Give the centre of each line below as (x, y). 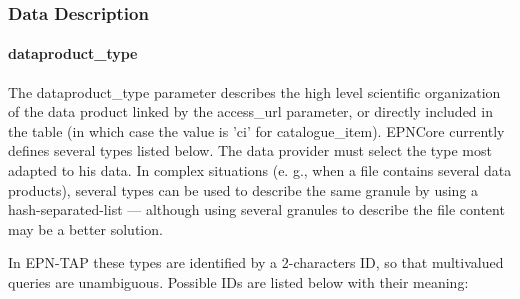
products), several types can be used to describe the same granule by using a (243, 189)
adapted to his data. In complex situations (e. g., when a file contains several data (260, 170)
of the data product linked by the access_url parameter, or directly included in (250, 111)
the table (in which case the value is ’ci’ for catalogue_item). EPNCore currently (256, 130)
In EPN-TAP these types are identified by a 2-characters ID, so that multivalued (256, 262)
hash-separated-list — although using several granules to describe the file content (256, 209)
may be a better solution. (85, 228)
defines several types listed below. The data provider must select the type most (250, 150)
